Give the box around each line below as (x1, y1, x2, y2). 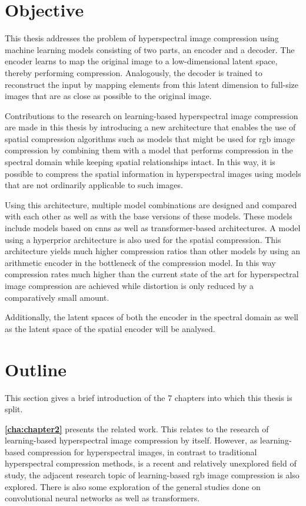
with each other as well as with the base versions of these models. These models (5, 210, 292, 222)
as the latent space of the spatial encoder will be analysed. (5, 322, 215, 334)
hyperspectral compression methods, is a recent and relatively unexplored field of (5, 457, 297, 469)
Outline (5, 357, 67, 381)
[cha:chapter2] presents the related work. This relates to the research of (5, 422, 269, 435)
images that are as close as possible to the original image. (5, 90, 212, 102)
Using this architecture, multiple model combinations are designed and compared (5, 198, 297, 211)
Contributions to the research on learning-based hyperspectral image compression (5, 109, 298, 121)
